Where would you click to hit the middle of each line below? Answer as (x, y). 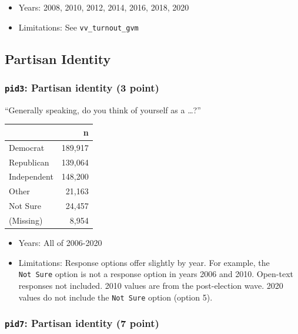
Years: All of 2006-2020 (60, 243)
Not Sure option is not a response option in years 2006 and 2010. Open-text (156, 274)
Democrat (27, 147)
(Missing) (26, 220)
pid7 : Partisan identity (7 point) (82, 323)
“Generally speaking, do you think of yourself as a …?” (103, 109)
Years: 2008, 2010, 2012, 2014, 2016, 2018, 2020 (104, 7)
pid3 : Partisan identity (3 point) (82, 87)
